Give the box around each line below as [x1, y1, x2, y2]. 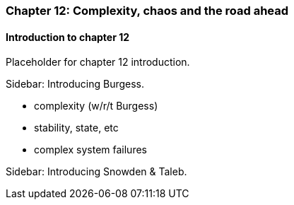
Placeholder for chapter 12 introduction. [6, 56, 190, 69]
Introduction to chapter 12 [6, 30, 130, 43]
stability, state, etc [34, 122, 119, 134]
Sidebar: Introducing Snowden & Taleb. [6, 165, 187, 178]
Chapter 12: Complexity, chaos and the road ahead [6, 4, 289, 18]
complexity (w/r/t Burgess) [34, 100, 158, 112]
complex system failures [34, 143, 147, 156]
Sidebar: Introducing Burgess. [6, 78, 145, 90]
